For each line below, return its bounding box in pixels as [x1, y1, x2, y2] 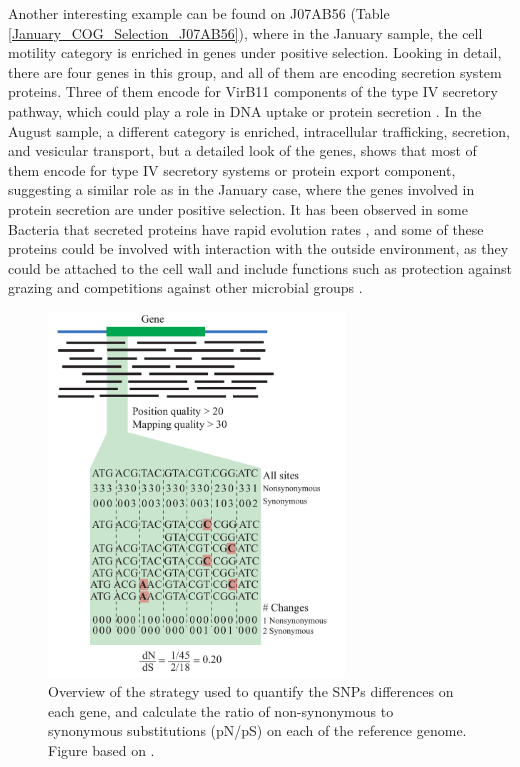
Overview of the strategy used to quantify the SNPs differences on [48, 681, 454, 702]
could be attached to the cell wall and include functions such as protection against [8, 257, 512, 278]
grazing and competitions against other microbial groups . [8, 277, 363, 298]
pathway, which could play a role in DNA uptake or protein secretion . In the [8, 100, 482, 121]
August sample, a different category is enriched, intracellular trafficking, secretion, [8, 120, 510, 141]
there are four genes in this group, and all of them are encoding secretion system [8, 61, 502, 82]
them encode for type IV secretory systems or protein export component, [8, 159, 456, 180]
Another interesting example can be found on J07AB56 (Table [8, 3, 390, 23]
